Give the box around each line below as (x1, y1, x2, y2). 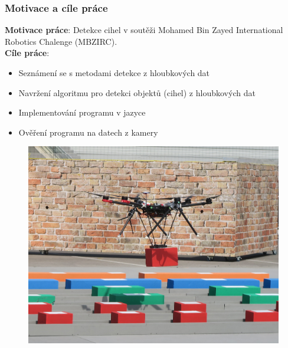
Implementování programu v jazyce (18, 106, 146, 119)
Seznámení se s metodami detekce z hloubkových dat (18, 67, 210, 78)
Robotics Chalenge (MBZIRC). (5, 35, 117, 47)
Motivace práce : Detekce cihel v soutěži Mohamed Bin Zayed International (5, 24, 283, 36)
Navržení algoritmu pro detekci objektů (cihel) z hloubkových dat (18, 86, 256, 99)
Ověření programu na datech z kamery (18, 126, 158, 138)
